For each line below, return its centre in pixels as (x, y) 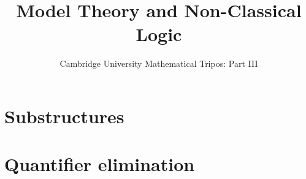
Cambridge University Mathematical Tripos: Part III (159, 63)
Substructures (64, 116)
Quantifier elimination (100, 164)
